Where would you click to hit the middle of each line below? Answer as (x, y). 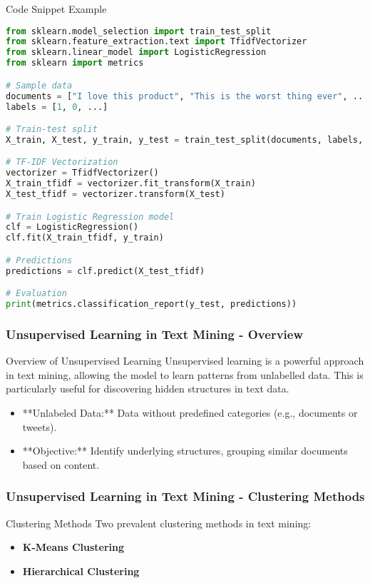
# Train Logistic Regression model (90, 217)
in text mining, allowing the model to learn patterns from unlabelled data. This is (185, 374)
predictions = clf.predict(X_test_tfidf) (106, 271)
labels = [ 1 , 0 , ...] (57, 107)
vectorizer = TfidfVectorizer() (82, 173)
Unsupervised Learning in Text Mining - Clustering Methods (185, 496)
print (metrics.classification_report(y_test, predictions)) (151, 304)
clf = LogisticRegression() (72, 227)
